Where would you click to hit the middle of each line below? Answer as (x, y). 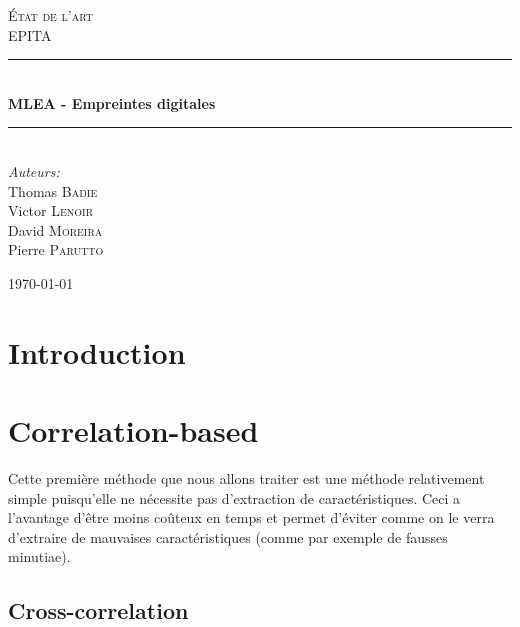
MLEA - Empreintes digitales (112, 102)
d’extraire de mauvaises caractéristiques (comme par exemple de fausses (228, 536)
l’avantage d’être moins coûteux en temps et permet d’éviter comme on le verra (251, 517)
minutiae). (39, 556)
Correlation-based (133, 430)
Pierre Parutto (56, 249)
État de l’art (50, 15)
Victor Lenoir (51, 210)
